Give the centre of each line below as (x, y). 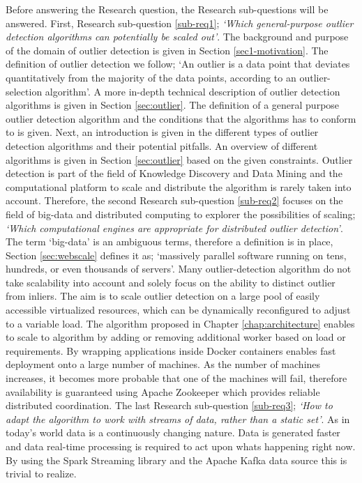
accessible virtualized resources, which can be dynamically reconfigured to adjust (178, 310)
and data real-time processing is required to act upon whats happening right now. (181, 446)
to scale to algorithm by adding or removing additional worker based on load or (176, 337)
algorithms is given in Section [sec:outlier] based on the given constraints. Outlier (179, 159)
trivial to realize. (41, 474)
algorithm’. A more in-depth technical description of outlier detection (193, 91)
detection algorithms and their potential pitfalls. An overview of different (162, 145)
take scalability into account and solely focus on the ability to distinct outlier (171, 282)
